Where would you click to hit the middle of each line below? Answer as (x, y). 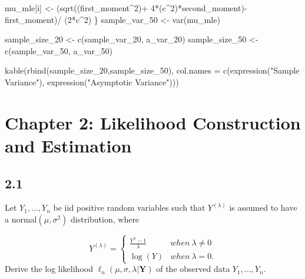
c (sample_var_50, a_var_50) (59, 50)
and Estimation (68, 145)
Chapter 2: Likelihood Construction (153, 122)
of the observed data (193, 269)
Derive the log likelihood (49, 269)
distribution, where (105, 219)
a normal (21, 219)
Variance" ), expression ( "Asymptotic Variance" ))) (92, 82)
